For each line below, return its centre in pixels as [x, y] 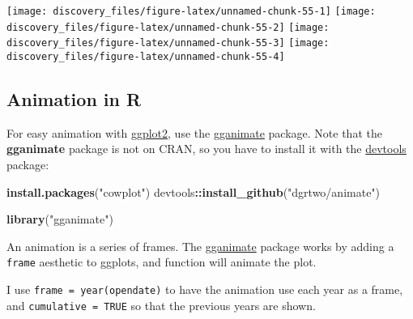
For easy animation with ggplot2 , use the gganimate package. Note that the [194, 132]
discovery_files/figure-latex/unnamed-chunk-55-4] [146, 56]
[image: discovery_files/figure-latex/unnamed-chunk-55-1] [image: [191, 11]
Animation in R [74, 99]
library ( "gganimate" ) [60, 219]
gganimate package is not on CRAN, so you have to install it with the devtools [206, 149]
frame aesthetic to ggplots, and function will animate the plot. [162, 262]
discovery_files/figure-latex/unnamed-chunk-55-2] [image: [168, 27]
